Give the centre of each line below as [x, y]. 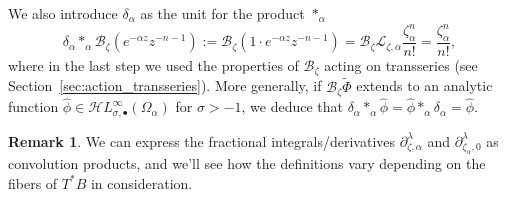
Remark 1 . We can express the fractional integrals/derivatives [202, 140]
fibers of [33, 182]
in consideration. [141, 182]
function [33, 106]
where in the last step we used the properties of [153, 64]
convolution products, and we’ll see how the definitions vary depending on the [247, 163]
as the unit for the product [222, 13]
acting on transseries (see [401, 64]
